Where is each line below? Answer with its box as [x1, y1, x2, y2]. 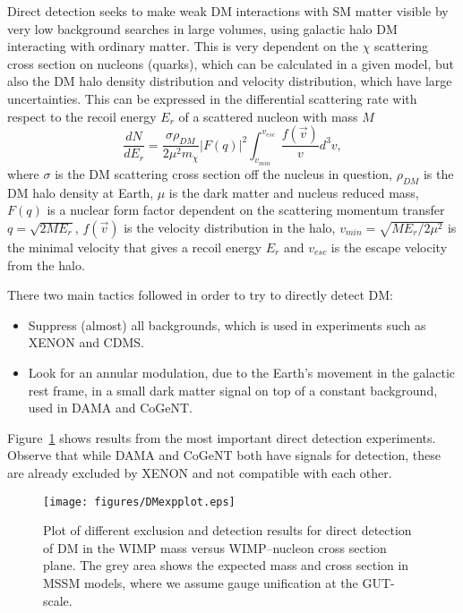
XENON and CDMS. [28, 333, 144, 352]
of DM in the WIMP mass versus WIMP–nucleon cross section [43, 538, 387, 557]
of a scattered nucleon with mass [178, 106, 358, 125]
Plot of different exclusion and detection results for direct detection [43, 521, 412, 540]
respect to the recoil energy [7, 106, 157, 125]
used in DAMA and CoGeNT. [28, 398, 193, 417]
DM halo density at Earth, [7, 183, 154, 201]
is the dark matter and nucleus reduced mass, [168, 183, 419, 201]
